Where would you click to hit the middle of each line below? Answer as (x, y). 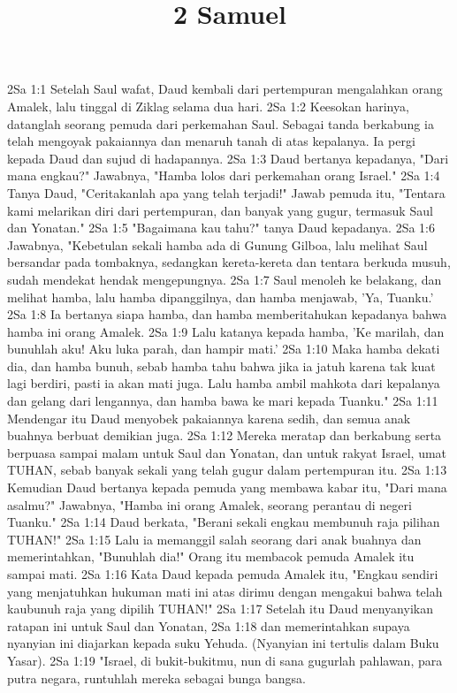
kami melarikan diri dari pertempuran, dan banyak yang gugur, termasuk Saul (220, 210)
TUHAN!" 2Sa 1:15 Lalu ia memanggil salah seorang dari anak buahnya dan (214, 539)
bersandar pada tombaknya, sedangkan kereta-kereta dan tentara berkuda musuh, (229, 262)
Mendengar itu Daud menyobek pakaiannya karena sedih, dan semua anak (209, 418)
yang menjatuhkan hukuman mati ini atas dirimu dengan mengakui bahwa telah (225, 591)
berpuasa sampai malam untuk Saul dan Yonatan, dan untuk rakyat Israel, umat (227, 452)
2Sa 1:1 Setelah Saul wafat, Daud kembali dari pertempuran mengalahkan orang (225, 89)
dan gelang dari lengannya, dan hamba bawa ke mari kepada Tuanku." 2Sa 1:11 (223, 401)
